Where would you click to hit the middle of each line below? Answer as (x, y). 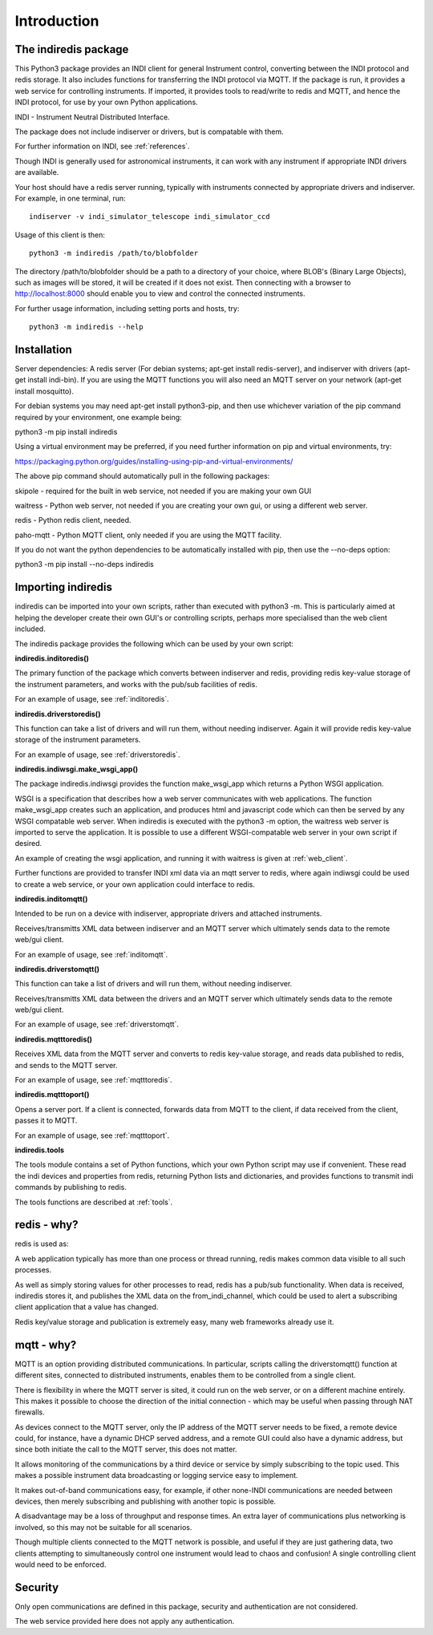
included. (30, 629)
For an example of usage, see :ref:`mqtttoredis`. (93, 1080)
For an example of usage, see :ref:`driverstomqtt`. (97, 1024)
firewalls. (30, 1412)
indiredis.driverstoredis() (58, 714)
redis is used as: (42, 1244)
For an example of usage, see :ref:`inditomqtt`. (91, 954)
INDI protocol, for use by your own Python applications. (106, 102)
